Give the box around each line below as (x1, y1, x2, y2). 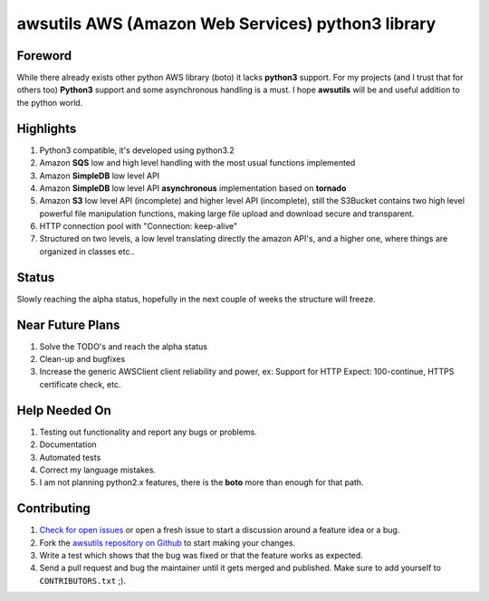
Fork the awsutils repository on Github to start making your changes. (39, 537, 296, 548)
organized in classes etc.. (39, 245, 135, 257)
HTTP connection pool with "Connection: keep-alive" (39, 221, 238, 232)
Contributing (16, 501, 91, 516)
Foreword (16, 48, 72, 63)
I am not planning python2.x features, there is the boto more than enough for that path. (39, 477, 364, 488)
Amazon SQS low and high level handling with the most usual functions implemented (39, 157, 356, 168)
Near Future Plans (16, 317, 120, 332)
